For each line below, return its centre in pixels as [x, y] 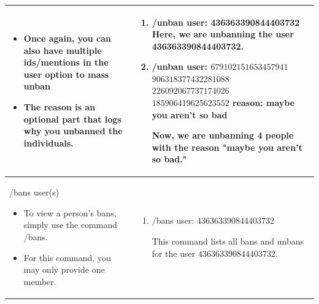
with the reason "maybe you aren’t [227, 147]
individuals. [48, 142]
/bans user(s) [34, 192]
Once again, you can [67, 38]
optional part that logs [72, 119]
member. [40, 281]
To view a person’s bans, [70, 212]
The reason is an [60, 107]
